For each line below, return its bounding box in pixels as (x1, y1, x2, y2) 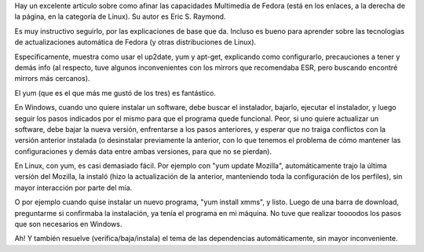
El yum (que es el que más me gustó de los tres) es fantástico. (14, 88, 216, 97)
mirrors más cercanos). (14, 74, 90, 83)
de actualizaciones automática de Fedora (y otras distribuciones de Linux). (14, 38, 257, 47)
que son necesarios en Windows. (14, 220, 122, 229)
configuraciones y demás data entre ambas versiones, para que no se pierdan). (14, 146, 272, 156)
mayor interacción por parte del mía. (14, 183, 133, 192)
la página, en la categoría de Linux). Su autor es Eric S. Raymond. (14, 12, 226, 21)
